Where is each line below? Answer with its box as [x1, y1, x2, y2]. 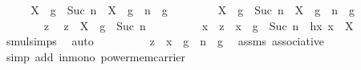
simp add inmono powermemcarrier [6, 48, 186, 64]
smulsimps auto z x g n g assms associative [6, 33, 325, 49]
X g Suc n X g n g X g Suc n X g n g [30, 2, 355, 17]
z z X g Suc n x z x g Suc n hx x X [43, 17, 354, 33]
